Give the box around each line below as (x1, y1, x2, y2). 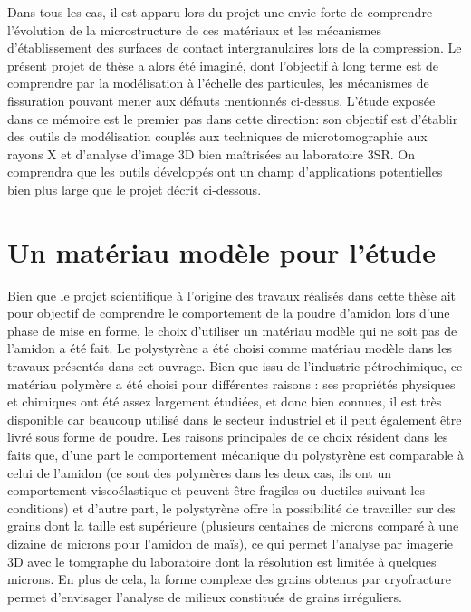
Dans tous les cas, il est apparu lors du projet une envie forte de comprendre (7, 3, 433, 21)
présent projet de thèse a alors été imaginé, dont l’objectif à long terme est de (7, 55, 439, 74)
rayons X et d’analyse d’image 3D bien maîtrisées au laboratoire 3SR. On (7, 144, 416, 163)
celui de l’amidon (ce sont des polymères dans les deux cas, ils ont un (7, 463, 392, 482)
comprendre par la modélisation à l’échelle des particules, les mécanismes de (7, 73, 429, 92)
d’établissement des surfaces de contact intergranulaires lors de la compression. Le (7, 38, 462, 57)
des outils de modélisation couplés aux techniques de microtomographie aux (7, 127, 428, 146)
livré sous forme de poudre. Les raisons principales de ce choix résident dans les (7, 427, 448, 446)
